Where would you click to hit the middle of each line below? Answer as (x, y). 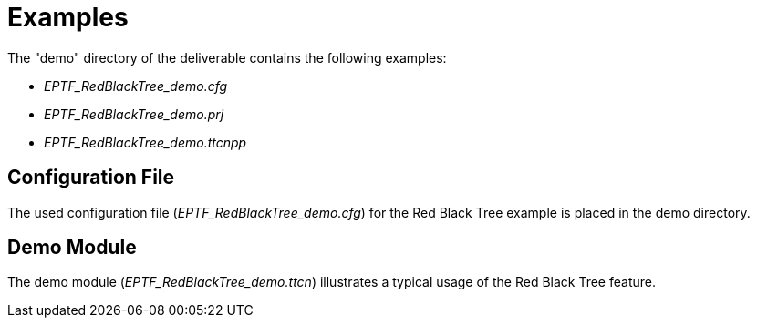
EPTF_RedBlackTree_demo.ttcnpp (145, 142)
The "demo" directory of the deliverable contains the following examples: (227, 57)
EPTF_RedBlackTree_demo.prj (134, 114)
